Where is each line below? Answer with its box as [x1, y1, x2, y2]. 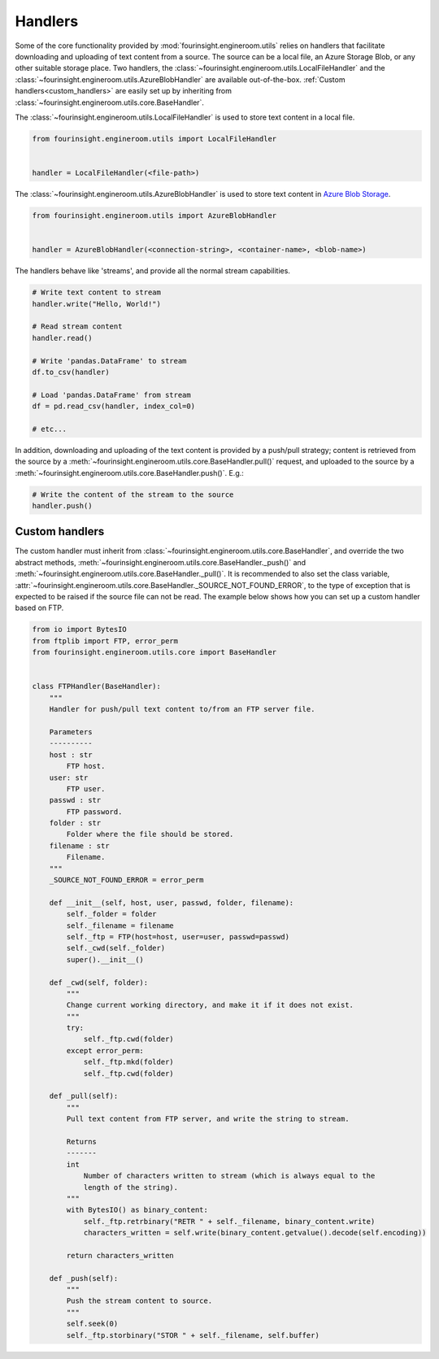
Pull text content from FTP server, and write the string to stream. [66, 1114, 350, 1124]
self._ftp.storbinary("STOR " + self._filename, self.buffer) [66, 1331, 320, 1339]
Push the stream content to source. [66, 1296, 213, 1305]
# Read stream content [32, 322, 123, 331]
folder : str [49, 818, 102, 828]
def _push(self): [49, 1274, 119, 1283]
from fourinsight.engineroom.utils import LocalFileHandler [32, 134, 277, 143]
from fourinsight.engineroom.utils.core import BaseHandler [32, 647, 277, 657]
